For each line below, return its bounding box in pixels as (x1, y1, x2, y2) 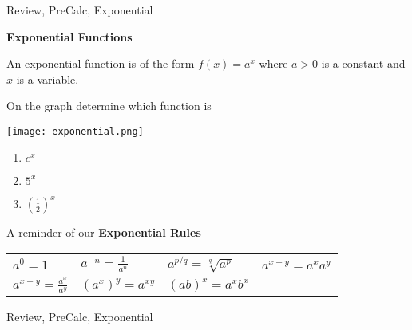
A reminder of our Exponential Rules (6, 224, 201, 241)
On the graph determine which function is (6, 97, 212, 114)
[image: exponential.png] (6, 125, 144, 137)
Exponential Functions (6, 28, 133, 45)
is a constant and (321, 55, 406, 72)
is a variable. (16, 70, 79, 87)
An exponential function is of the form (6, 55, 195, 72)
